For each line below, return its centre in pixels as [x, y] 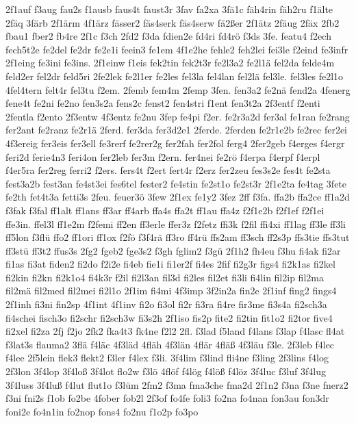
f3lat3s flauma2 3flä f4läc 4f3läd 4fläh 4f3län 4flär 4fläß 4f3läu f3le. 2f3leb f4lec [170, 344]
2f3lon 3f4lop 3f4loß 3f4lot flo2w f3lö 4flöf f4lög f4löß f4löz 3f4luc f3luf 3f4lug [166, 371]
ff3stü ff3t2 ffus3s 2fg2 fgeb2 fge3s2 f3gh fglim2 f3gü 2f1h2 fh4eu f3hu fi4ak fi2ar [173, 250]
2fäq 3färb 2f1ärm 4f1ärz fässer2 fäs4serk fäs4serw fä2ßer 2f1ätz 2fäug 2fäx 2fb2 [173, 22]
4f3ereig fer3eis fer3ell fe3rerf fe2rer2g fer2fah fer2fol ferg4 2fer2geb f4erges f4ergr [175, 143]
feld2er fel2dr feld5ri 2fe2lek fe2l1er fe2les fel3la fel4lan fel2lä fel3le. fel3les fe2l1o [175, 76]
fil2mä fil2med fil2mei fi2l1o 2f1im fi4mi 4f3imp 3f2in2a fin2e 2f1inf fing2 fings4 [171, 291]
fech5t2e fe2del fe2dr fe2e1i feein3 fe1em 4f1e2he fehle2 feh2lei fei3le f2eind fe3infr [177, 49]
